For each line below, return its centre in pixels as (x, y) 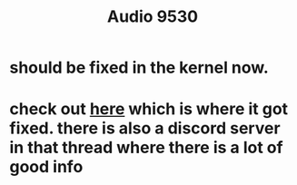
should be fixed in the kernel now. (139, 68)
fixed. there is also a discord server (145, 128)
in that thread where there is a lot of (146, 148)
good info (46, 167)
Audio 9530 (153, 17)
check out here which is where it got (149, 109)
